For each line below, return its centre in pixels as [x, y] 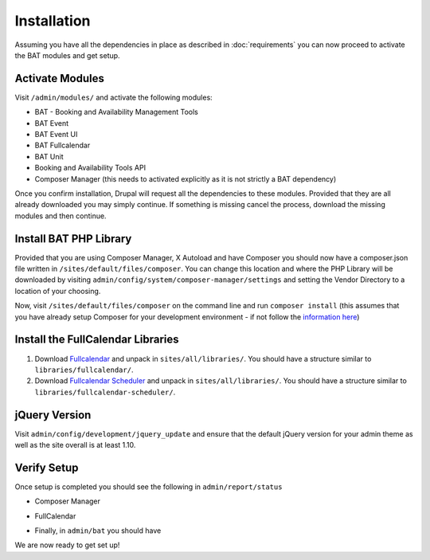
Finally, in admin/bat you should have [98, 531]
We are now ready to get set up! [67, 545]
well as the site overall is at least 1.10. [75, 444]
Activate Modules [60, 78]
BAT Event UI [56, 135]
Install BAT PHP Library [73, 239]
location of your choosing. [58, 291]
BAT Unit [49, 156]
